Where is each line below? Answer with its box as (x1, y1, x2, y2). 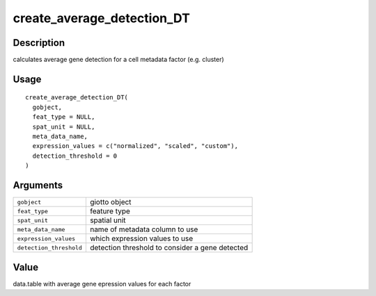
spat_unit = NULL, (32, 122, 95, 131)
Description (13, 37, 65, 49)
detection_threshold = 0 (32, 151, 118, 160)
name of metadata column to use (89, 224, 198, 234)
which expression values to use (89, 233, 194, 243)
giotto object (89, 197, 132, 207)
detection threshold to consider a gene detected (89, 243, 249, 253)
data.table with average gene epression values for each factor (13, 279, 191, 288)
